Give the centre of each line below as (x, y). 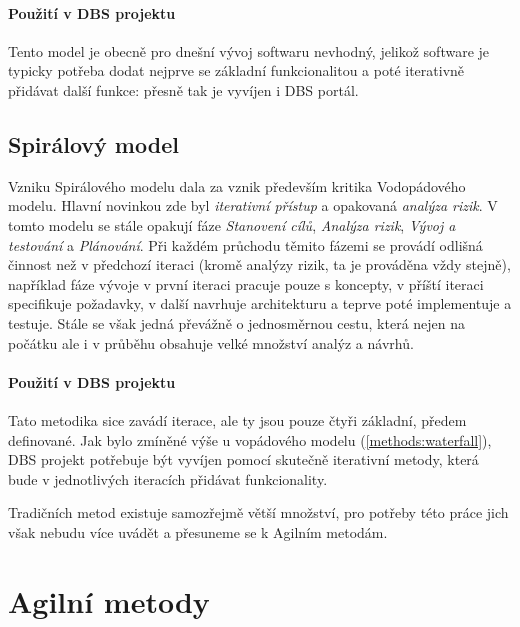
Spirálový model (93, 143)
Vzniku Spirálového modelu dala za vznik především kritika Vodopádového (237, 185)
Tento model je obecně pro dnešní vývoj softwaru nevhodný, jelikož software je (249, 50)
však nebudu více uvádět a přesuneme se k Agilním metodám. (198, 531)
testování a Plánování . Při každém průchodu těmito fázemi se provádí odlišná (245, 244)
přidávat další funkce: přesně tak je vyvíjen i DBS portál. (183, 89)
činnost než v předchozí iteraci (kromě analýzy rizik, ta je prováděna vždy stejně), (259, 264)
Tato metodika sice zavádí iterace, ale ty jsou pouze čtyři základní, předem (237, 419)
